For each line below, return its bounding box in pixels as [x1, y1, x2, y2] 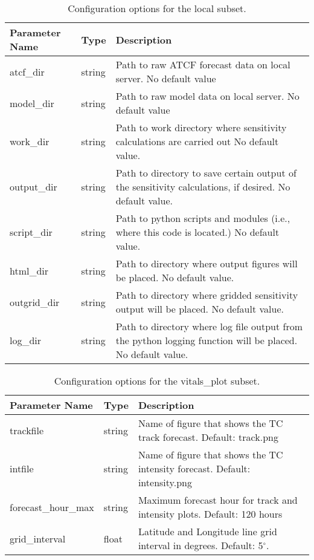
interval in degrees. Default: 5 [138, 538, 263, 552]
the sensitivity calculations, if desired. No [115, 180, 290, 194]
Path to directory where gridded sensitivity [115, 288, 298, 302]
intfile [10, 461, 34, 475]
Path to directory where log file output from [115, 319, 303, 333]
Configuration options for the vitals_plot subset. [54, 374, 260, 388]
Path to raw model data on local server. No [115, 89, 300, 103]
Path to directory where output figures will [115, 256, 298, 270]
